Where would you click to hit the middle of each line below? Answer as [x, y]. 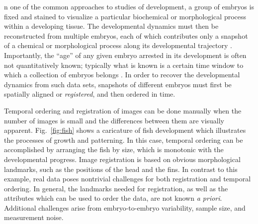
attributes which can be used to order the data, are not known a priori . [113, 198]
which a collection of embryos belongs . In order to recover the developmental [122, 75]
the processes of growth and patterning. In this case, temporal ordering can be [124, 140]
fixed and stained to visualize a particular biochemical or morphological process [125, 16]
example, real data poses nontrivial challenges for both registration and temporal [128, 179]
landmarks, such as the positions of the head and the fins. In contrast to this [121, 169]
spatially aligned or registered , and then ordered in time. [90, 94]
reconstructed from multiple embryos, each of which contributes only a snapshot [126, 35]
